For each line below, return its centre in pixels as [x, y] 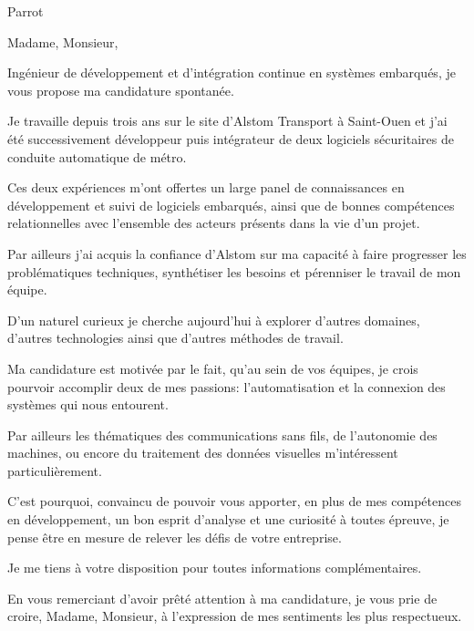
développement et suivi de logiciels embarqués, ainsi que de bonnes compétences [231, 205]
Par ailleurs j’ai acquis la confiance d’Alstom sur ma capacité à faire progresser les [237, 253]
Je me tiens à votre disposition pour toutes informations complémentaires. [215, 568]
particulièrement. [55, 470]
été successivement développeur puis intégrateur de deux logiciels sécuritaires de [231, 138]
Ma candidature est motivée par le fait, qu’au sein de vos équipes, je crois [213, 368]
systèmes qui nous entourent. [88, 404]
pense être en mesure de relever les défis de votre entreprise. [175, 537]
